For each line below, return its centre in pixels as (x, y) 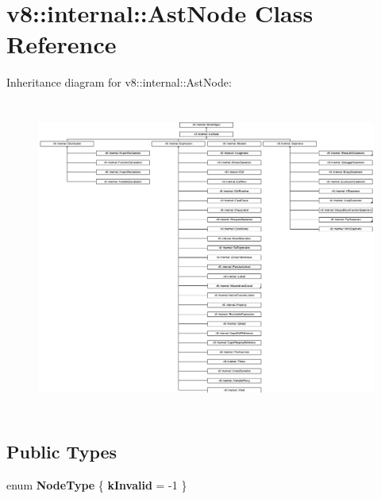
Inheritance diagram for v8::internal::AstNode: (119, 82)
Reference (62, 44)
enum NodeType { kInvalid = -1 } (97, 484)
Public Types (62, 451)
